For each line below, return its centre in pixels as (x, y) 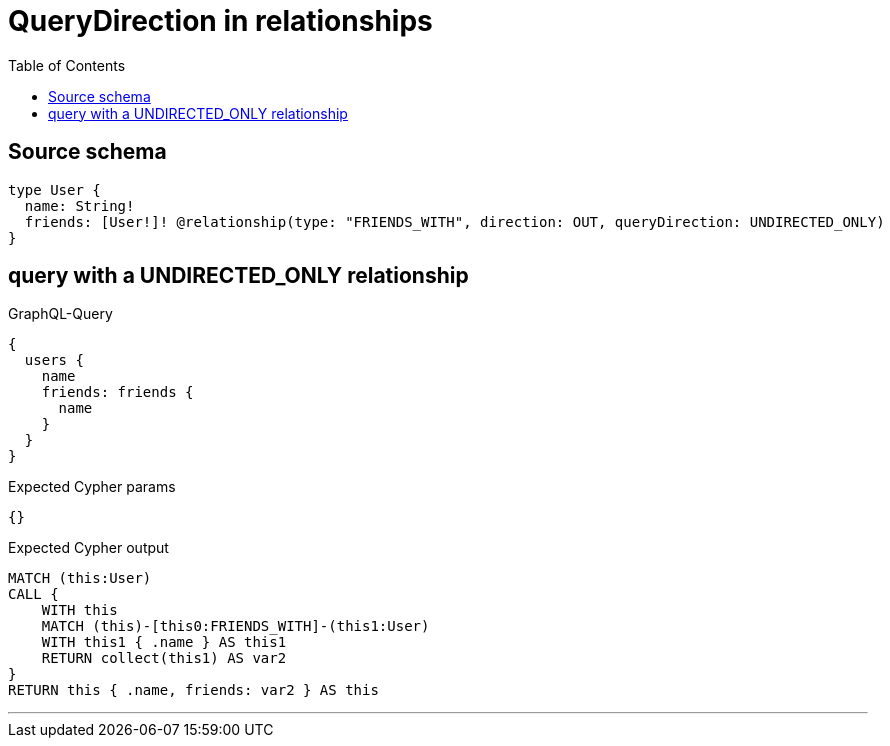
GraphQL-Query (60, 314)
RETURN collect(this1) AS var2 (164, 658)
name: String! (79, 205)
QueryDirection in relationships (220, 21)
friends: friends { (117, 392)
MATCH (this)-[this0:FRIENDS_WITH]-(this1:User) (235, 626)
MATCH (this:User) (80, 578)
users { (54, 360)
